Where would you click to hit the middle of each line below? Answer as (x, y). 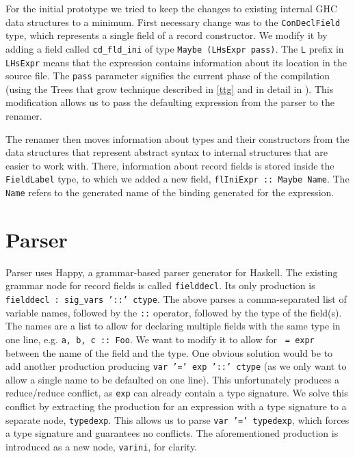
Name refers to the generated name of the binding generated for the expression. (170, 192)
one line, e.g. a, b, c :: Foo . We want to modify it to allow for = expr (160, 339)
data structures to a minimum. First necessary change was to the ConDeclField (173, 22)
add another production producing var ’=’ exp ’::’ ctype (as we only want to (176, 366)
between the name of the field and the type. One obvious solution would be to (169, 352)
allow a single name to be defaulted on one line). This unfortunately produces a (172, 379)
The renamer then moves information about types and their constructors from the (177, 138)
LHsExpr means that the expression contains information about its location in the (176, 62)
